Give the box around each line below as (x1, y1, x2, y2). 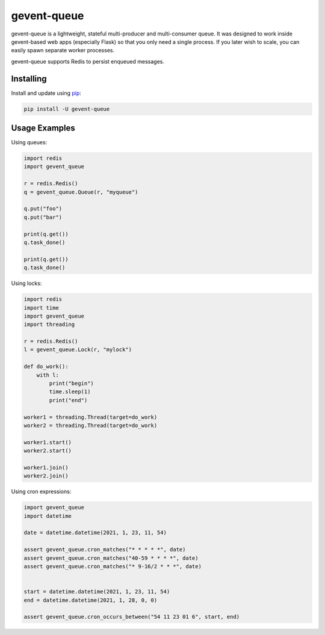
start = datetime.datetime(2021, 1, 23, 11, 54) (23, 588, 170, 595)
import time (23, 304, 60, 311)
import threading (23, 321, 75, 328)
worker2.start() (23, 447, 72, 454)
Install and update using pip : (11, 89, 81, 96)
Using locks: (11, 280, 42, 287)
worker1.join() (23, 464, 69, 471)
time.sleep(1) (49, 388, 91, 395)
